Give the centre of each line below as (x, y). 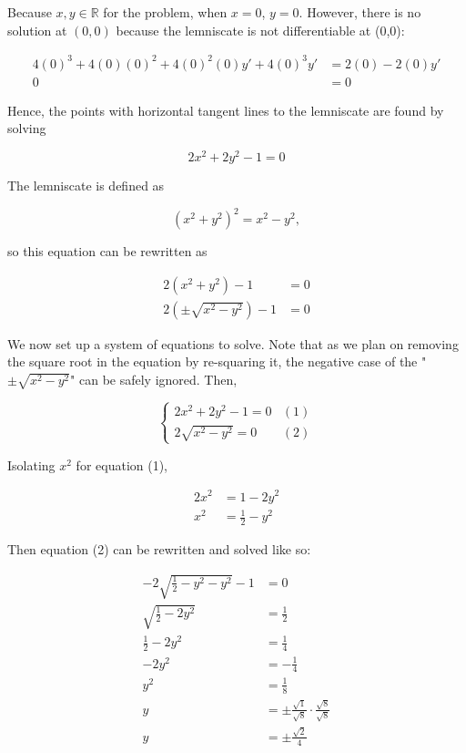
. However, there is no (360, 12)
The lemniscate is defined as (86, 186)
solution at (37, 30)
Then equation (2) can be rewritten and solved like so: (159, 548)
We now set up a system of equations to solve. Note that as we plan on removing (233, 343)
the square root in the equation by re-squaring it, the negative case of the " (217, 361)
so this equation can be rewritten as (107, 251)
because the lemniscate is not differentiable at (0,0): (260, 30)
